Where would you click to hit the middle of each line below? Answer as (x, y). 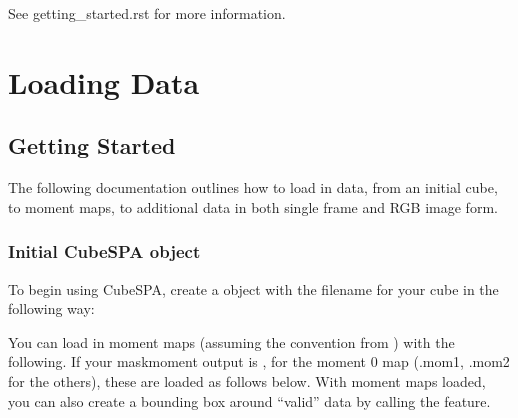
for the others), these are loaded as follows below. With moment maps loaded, (247, 380)
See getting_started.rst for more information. (147, 13)
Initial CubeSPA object (104, 251)
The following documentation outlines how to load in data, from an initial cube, (253, 187)
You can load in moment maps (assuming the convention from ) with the (231, 341)
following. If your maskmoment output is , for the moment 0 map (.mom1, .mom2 (259, 361)
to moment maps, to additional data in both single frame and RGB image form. (253, 206)
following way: (51, 308)
